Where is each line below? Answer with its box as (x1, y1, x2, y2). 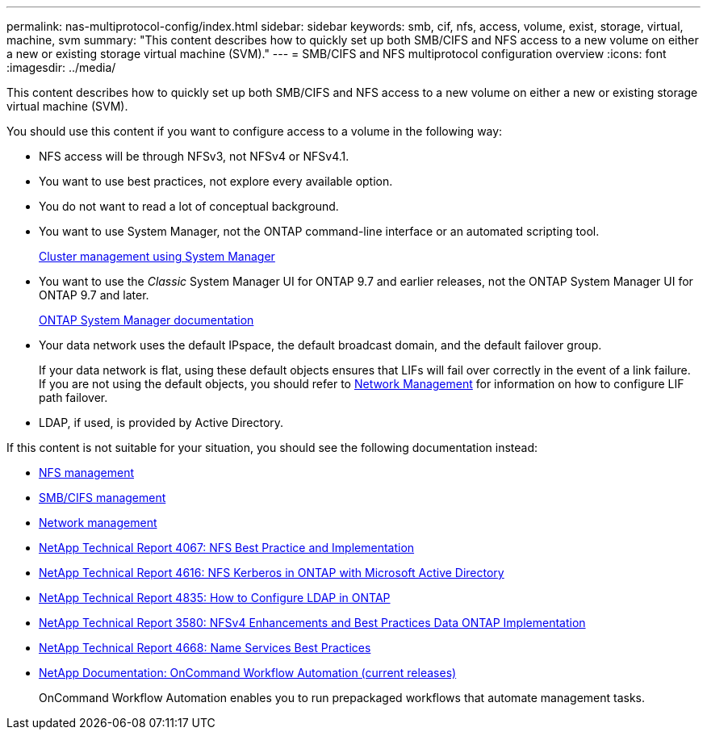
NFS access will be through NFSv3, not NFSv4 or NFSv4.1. (39, 149, 349, 163)
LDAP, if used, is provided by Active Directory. (39, 416, 284, 429)
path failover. (39, 391, 108, 404)
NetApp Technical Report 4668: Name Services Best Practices (39, 641, 371, 654)
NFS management (39, 466, 135, 479)
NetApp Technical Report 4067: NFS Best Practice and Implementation (39, 541, 415, 554)
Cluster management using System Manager (39, 249, 275, 263)
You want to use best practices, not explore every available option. (39, 174, 393, 188)
